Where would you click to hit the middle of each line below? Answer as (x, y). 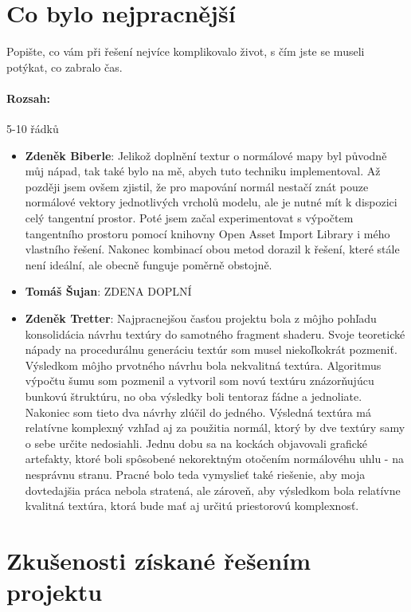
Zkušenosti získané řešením (159, 560)
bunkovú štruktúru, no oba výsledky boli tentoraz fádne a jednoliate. (194, 396)
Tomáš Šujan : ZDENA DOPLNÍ (108, 291)
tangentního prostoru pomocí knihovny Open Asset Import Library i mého (207, 233)
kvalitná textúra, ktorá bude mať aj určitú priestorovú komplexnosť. (192, 506)
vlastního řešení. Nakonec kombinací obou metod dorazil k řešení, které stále (212, 249)
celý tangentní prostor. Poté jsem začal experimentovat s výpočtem (189, 218)
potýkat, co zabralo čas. (65, 67)
